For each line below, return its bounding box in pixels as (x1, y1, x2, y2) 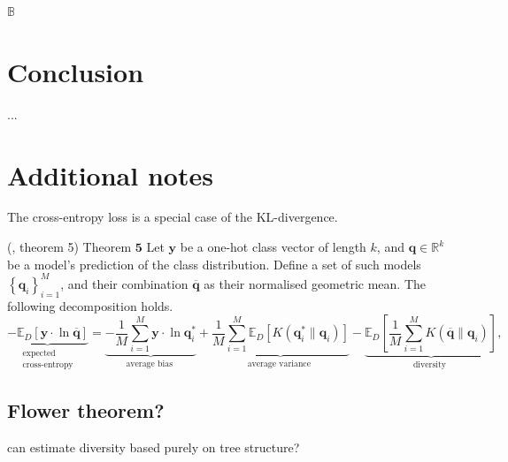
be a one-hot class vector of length (180, 238, 366, 256)
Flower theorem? (7, 397, 165, 424)
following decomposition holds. (7, 296, 173, 314)
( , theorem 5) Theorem (7, 238, 132, 256)
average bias (126, 360, 173, 369)
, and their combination (60, 274, 189, 292)
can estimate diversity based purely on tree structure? (7, 438, 300, 457)
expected (22, 349, 56, 359)
